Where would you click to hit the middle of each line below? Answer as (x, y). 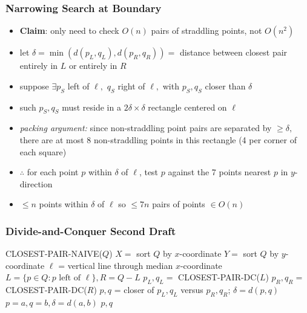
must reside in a (91, 107)
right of (131, 86)
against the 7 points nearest (220, 172)
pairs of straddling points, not (206, 31)
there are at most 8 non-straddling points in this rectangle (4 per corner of (158, 140)
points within (64, 204)
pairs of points (179, 204)
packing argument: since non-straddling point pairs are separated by (146, 128)
